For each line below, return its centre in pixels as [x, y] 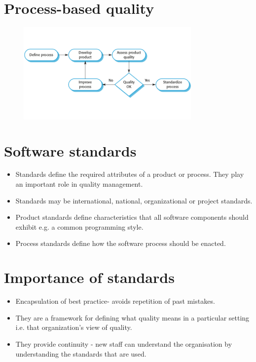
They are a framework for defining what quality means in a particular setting [132, 317]
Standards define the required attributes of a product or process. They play [130, 174]
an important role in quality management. [79, 184]
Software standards [70, 150]
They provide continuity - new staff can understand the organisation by [124, 343]
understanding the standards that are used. [81, 353]
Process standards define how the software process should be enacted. [121, 243]
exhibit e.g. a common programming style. [79, 226]
